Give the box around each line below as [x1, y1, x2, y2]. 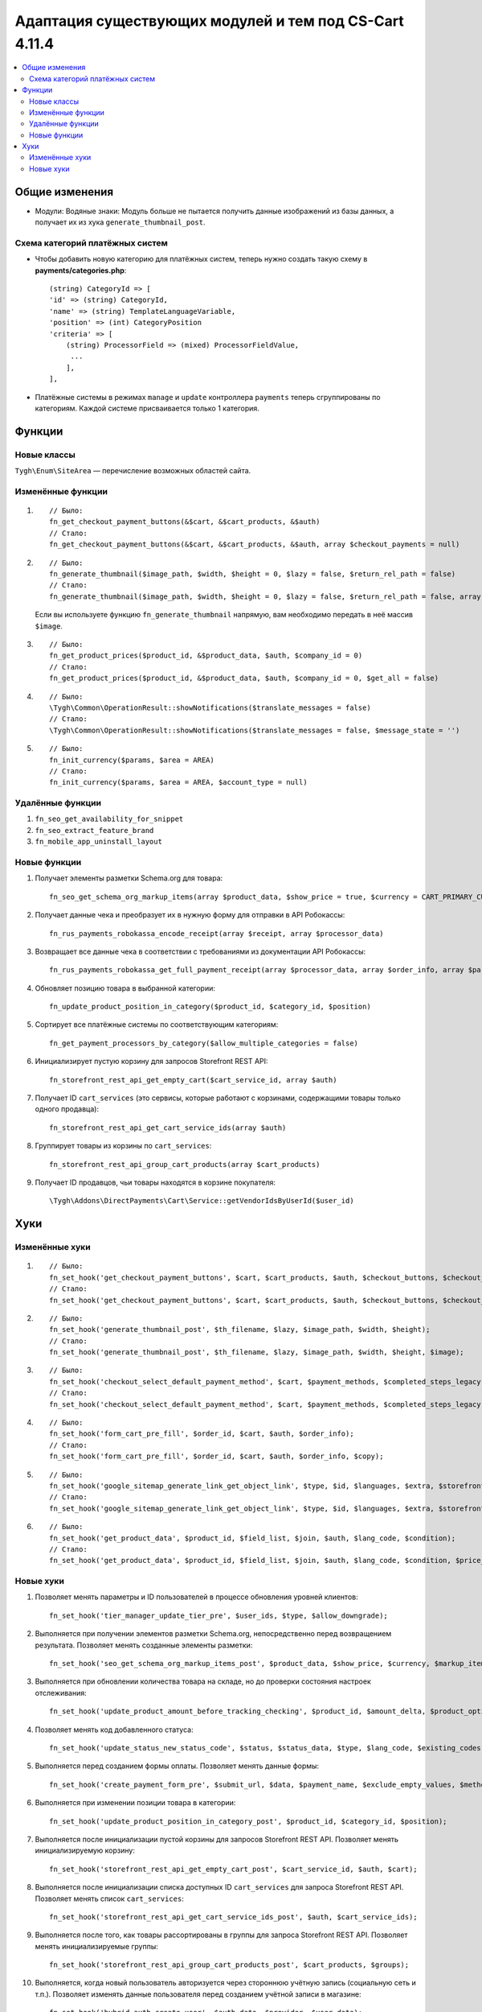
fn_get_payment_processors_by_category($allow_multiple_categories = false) [49, 1038, 359, 1048]
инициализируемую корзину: [35, 1845, 136, 1855]
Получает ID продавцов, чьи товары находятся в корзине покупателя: [35, 1177, 276, 1187]
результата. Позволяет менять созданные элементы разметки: [35, 1640, 253, 1650]
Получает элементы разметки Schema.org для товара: [35, 873, 223, 883]
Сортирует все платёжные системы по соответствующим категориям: [35, 1020, 279, 1029]
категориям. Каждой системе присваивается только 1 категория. [35, 403, 260, 413]
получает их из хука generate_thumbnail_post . [35, 217, 206, 227]
